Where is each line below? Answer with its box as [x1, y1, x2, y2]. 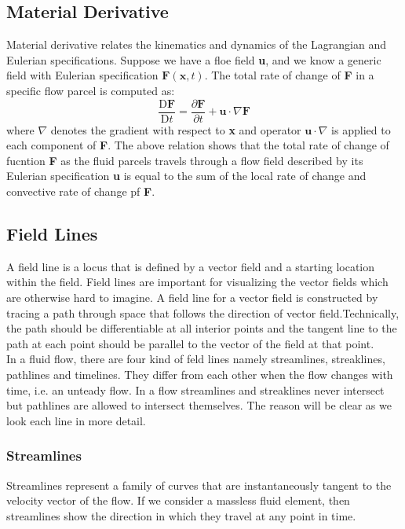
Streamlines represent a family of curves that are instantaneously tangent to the [6, 476, 392, 493]
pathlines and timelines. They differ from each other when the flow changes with [6, 366, 393, 382]
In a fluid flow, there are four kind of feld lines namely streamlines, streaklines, [6, 351, 385, 367]
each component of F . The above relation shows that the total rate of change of [6, 137, 389, 153]
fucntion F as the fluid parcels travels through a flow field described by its [6, 152, 363, 168]
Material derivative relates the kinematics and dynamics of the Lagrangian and [6, 36, 386, 53]
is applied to [331, 121, 391, 138]
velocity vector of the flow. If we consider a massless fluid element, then [6, 492, 350, 509]
